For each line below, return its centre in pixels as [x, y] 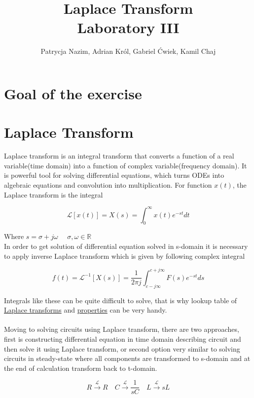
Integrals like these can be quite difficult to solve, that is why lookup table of [121, 300]
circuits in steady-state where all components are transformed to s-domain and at [127, 358]
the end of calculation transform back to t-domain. [81, 368]
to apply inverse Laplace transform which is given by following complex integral [125, 256]
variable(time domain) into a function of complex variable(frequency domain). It [126, 165]
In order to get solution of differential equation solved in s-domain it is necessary [126, 246]
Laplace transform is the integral [54, 194]
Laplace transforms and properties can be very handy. [86, 310]
